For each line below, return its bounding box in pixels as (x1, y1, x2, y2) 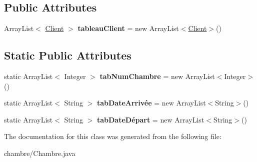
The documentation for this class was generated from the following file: (4, 131, 221, 141)
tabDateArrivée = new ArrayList (96, 97, 206, 108)
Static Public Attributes (4, 47, 131, 63)
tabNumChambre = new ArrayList (99, 71, 215, 81)
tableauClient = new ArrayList (77, 23, 179, 33)
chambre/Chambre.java (4, 147, 75, 158)
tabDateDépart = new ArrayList (96, 114, 204, 124)
